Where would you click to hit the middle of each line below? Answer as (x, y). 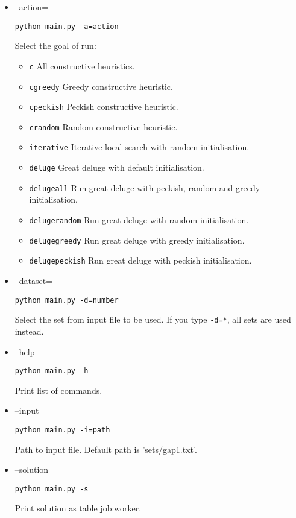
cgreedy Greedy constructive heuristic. (101, 86)
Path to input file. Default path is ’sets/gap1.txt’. (106, 449)
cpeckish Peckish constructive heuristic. (104, 106)
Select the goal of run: (55, 46)
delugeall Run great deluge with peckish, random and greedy (145, 187)
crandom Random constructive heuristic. (103, 126)
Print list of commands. (58, 390)
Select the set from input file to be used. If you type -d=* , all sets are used (153, 319)
